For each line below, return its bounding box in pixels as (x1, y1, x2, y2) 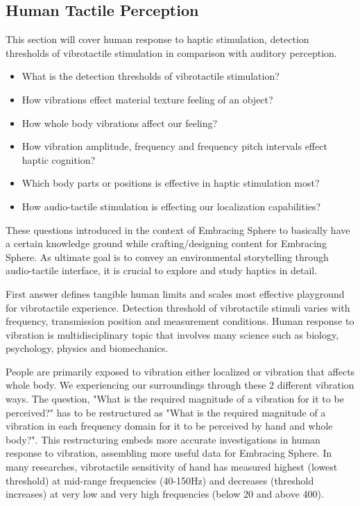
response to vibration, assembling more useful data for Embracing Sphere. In (6, 446, 332, 460)
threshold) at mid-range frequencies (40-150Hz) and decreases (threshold (6, 473, 314, 487)
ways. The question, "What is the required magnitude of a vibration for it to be (6, 391, 344, 406)
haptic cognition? (22, 152, 96, 167)
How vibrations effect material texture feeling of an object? (22, 92, 273, 106)
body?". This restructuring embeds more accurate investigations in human (6, 432, 320, 446)
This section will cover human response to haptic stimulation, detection (6, 32, 309, 47)
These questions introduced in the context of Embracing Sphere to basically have (6, 222, 350, 237)
